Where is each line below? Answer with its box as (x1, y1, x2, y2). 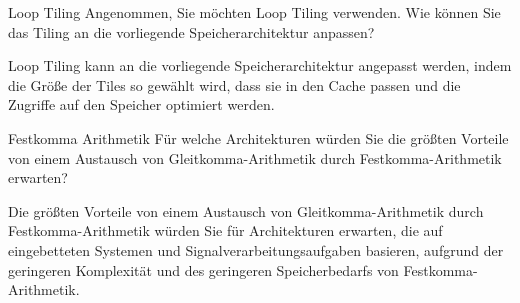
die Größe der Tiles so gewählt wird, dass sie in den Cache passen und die (8, 74, 461, 95)
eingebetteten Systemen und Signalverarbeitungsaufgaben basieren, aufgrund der (8, 239, 504, 260)
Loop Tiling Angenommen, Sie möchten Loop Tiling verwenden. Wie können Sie (8, 2, 501, 22)
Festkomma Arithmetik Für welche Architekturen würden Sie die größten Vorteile (8, 127, 509, 148)
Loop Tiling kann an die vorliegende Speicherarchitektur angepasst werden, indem (8, 55, 512, 76)
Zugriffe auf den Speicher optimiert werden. (8, 94, 275, 115)
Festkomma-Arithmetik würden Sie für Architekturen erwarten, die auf (8, 220, 443, 241)
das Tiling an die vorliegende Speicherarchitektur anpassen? (8, 21, 375, 42)
